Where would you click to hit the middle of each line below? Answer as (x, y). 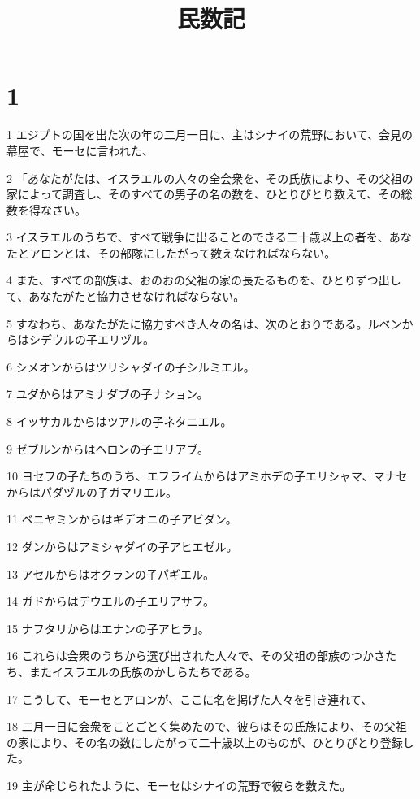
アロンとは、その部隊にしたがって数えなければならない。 (182, 252)
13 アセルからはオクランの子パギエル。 (111, 573)
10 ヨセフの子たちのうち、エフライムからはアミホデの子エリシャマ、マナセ (207, 476)
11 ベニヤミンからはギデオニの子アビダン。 (122, 519)
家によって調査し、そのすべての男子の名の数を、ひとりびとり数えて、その (204, 194)
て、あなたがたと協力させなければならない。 (126, 296)
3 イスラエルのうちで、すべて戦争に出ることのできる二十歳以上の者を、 (198, 237)
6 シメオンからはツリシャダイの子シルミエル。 (131, 366)
